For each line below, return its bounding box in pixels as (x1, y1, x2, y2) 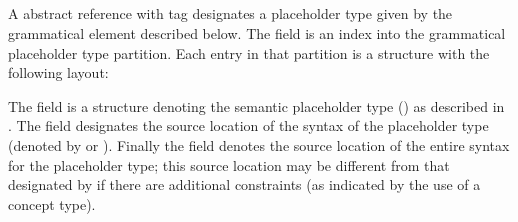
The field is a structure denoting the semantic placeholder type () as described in (8, 95, 505, 116)
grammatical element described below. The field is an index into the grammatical (8, 22, 506, 43)
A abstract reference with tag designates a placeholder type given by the (8, 3, 453, 24)
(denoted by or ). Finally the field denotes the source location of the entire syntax (8, 134, 510, 155)
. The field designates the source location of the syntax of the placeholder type (8, 115, 489, 136)
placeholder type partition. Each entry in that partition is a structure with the (8, 42, 490, 63)
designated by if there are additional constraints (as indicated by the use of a (8, 174, 481, 195)
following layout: (8, 62, 109, 83)
